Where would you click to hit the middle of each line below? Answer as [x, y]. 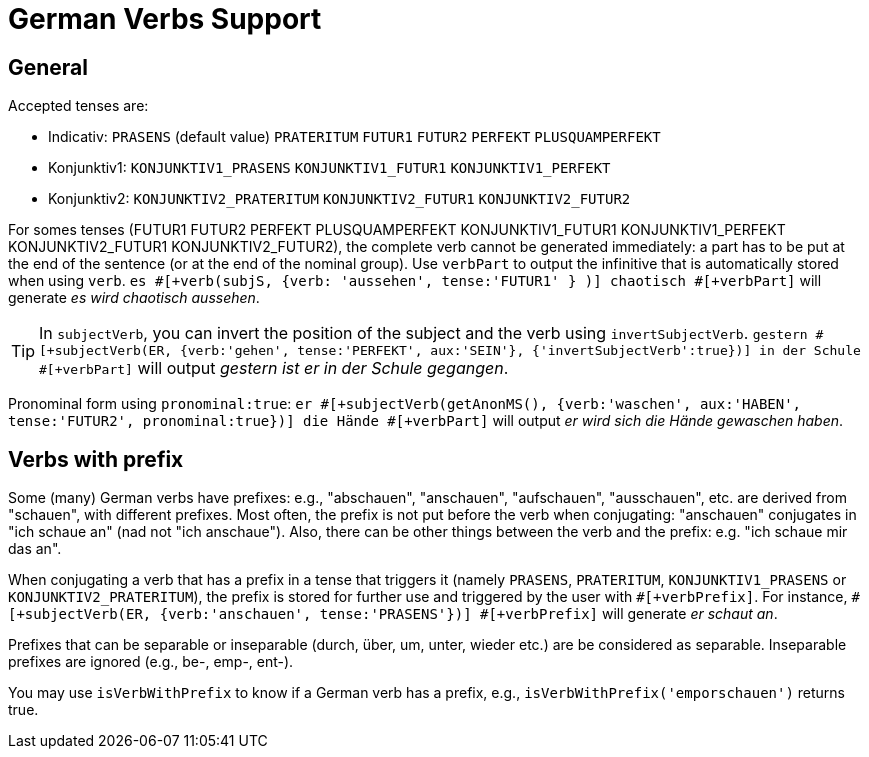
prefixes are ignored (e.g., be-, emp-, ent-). [151, 662]
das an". [35, 549]
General [48, 67]
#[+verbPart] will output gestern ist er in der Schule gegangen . [274, 368]
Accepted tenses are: [78, 106]
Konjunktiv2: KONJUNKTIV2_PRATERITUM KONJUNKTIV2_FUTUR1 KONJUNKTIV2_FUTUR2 [339, 199]
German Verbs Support [165, 19]
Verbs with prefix [96, 459]
